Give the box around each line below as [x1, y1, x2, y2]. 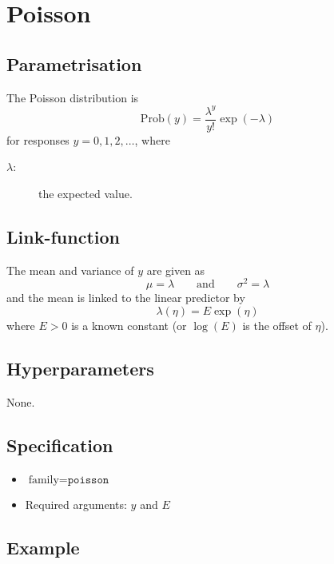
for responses [6, 131, 70, 148]
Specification [6, 432, 113, 457]
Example [6, 534, 80, 559]
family [28, 474, 59, 486]
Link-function [6, 224, 120, 248]
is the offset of [242, 316, 312, 333]
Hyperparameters [6, 355, 154, 380]
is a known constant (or [71, 316, 187, 333]
